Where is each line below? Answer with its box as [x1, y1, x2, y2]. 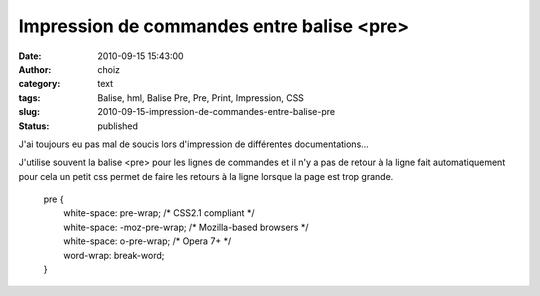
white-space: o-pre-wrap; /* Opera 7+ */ [63, 235, 232, 247]
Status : [18, 120, 50, 132]
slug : [18, 106, 40, 118]
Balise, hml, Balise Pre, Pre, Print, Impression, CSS [97, 91, 305, 104]
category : [18, 78, 61, 90]
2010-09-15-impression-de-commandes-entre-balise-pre [97, 106, 335, 118]
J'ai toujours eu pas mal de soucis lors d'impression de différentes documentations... [18, 138, 369, 150]
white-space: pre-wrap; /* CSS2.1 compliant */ [63, 207, 255, 219]
